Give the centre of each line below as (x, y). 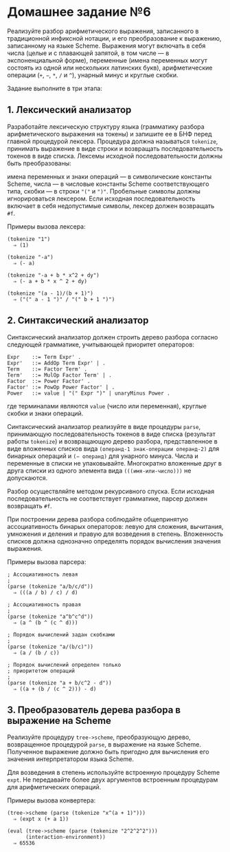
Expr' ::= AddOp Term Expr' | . (57, 363)
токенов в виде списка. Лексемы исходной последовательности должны (115, 156)
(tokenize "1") (29, 239)
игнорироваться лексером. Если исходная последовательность (101, 198)
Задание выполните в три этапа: (55, 88)
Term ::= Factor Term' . (47, 369)
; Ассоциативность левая (43, 574)
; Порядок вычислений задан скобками (61, 634)
